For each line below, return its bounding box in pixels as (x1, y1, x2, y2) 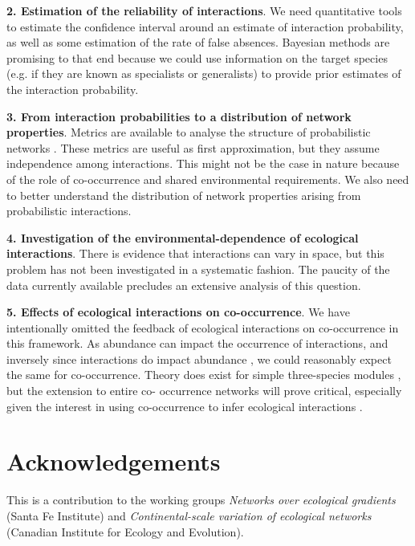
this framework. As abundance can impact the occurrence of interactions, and (6, 335, 389, 352)
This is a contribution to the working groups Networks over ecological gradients (6, 491, 396, 508)
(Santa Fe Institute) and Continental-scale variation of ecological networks (6, 507, 372, 524)
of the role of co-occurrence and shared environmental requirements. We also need (6, 170, 409, 187)
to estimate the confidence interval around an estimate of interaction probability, (6, 18, 404, 35)
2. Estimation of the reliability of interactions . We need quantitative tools (6, 2, 402, 18)
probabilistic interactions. (6, 202, 132, 219)
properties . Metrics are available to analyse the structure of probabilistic (6, 124, 371, 141)
